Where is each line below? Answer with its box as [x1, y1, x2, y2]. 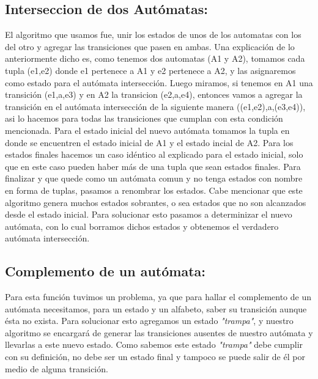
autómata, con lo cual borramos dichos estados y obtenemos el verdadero [5, 219, 279, 232]
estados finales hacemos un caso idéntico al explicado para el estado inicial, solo [5, 148, 303, 161]
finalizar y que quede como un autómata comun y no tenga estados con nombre [5, 172, 303, 185]
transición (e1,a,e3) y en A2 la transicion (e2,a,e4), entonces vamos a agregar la [5, 88, 303, 101]
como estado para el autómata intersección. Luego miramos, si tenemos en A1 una [5, 76, 313, 89]
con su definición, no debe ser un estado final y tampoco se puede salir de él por [5, 350, 305, 363]
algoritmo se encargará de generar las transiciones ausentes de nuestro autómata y [5, 326, 313, 339]
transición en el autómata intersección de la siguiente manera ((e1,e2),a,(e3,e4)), [5, 100, 306, 112]
